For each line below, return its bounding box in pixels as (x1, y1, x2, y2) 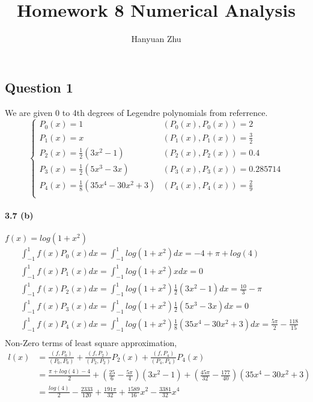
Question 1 (5, 78, 73, 96)
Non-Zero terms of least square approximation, (5, 336, 177, 349)
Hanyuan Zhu (131, 32, 181, 45)
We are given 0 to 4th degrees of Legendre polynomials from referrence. (5, 106, 268, 118)
